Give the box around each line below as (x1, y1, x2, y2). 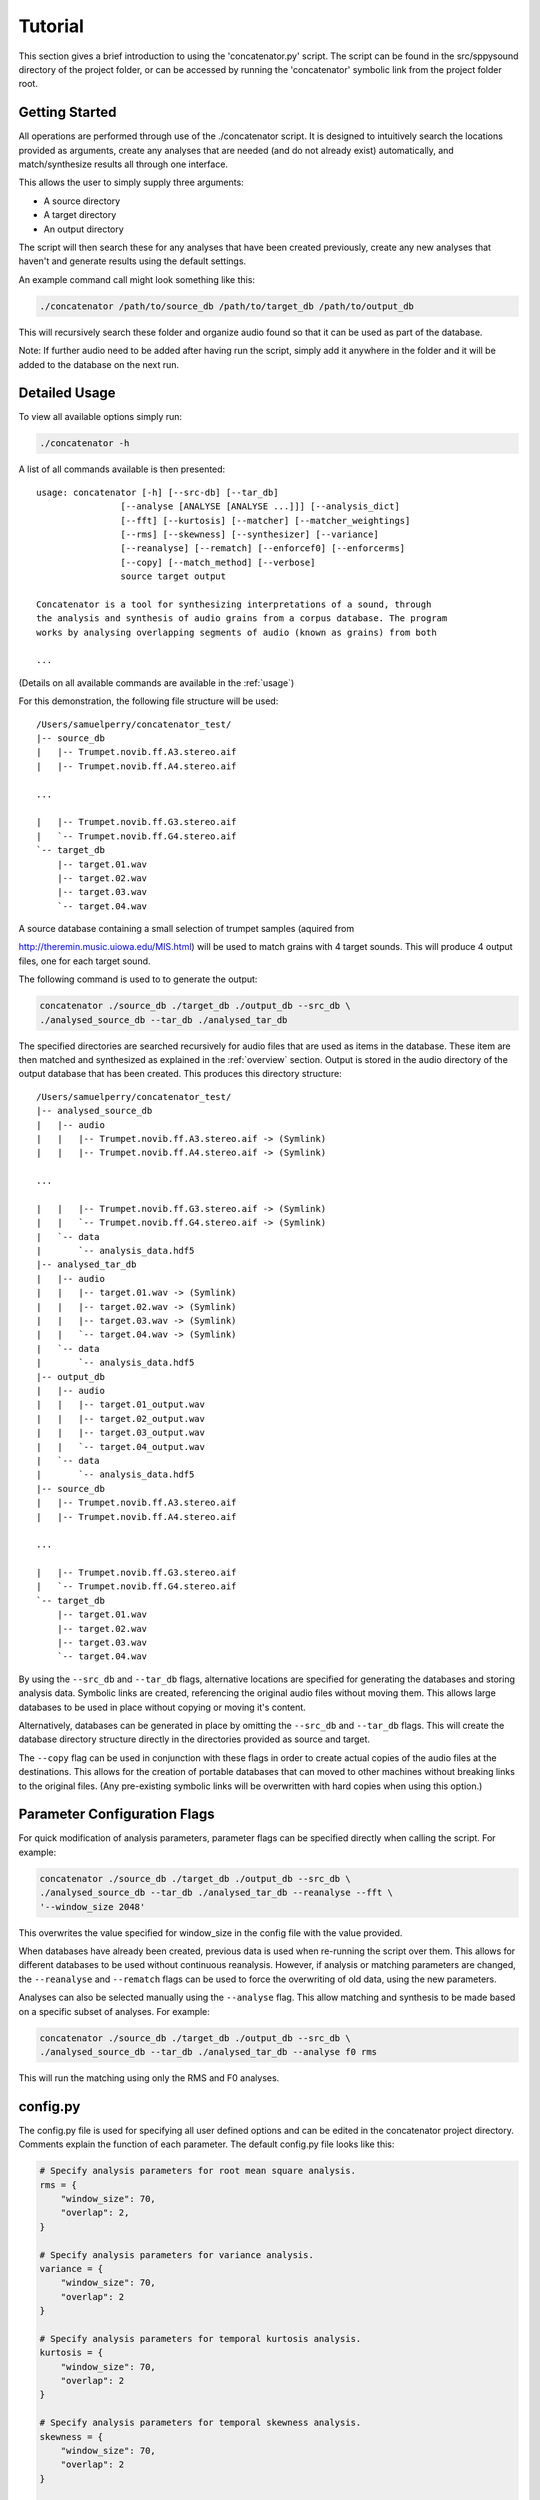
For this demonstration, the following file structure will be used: (18, 695, 279, 707)
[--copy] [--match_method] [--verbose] (120, 556, 316, 568)
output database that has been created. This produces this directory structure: (18, 1068, 342, 1080)
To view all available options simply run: (18, 411, 183, 423)
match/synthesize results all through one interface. (18, 158, 229, 170)
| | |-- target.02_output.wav (36, 1413, 205, 1424)
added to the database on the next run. (18, 358, 180, 370)
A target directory (43, 209, 117, 221)
